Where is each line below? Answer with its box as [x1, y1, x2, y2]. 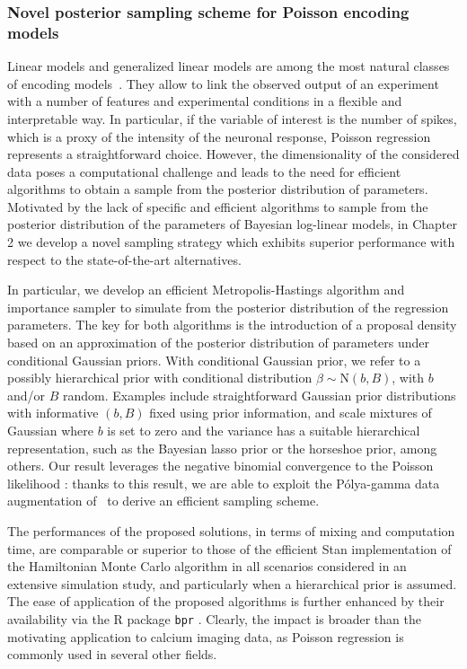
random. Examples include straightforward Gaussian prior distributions [63, 385, 456, 404]
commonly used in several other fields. [7, 645, 217, 664]
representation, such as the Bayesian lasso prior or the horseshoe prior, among [7, 438, 437, 457]
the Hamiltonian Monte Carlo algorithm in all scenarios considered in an [7, 557, 407, 576]
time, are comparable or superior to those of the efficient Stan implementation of [7, 539, 452, 558]
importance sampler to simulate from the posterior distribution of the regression [7, 297, 449, 316]
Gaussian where [7, 421, 93, 440]
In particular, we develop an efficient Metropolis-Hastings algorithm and [7, 280, 405, 299]
